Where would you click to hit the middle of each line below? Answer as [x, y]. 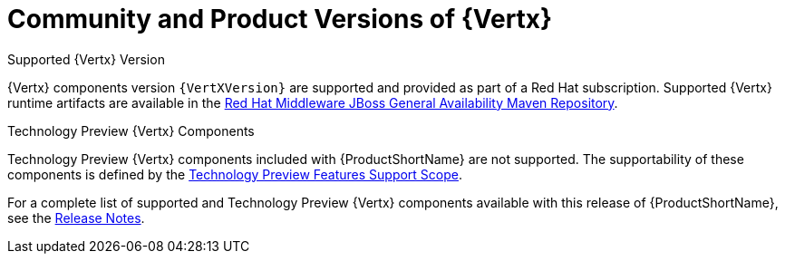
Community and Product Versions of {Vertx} [280, 19]
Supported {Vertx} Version [86, 59]
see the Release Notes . [76, 217]
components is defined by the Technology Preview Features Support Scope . [235, 174]
